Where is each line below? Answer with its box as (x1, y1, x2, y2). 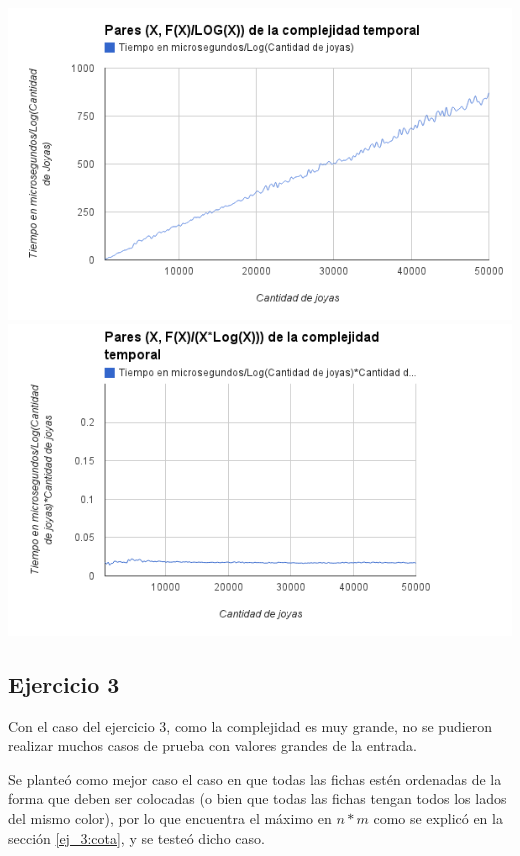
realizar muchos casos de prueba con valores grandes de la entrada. (8, 735, 417, 756)
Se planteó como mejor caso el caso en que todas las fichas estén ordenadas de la (8, 768, 502, 789)
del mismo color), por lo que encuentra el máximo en (8, 808, 332, 829)
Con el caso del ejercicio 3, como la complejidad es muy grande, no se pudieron (8, 715, 493, 736)
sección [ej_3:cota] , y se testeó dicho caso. (8, 827, 265, 848)
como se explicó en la (373, 808, 503, 829)
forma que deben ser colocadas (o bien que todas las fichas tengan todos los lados (8, 788, 507, 809)
